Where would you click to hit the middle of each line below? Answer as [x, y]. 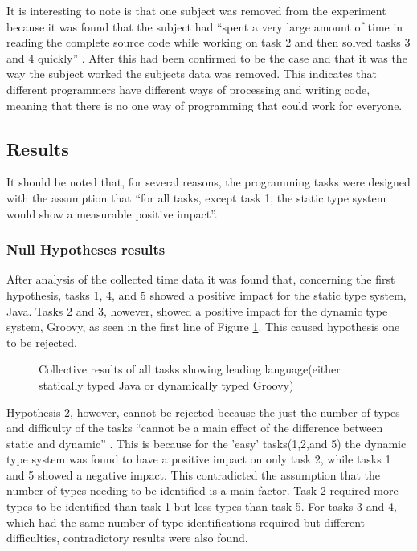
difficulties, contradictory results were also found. [127, 538]
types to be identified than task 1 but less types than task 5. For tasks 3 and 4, [202, 506]
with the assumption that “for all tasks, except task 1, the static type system [196, 197]
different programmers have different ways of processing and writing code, [188, 89]
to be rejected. [42, 342]
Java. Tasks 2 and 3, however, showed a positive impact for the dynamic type [197, 310]
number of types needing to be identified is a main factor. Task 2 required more [202, 490]
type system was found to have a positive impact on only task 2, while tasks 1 [199, 459]
